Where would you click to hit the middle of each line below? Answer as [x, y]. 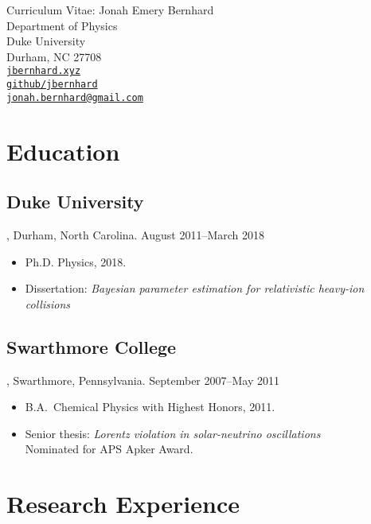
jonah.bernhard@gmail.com [75, 97]
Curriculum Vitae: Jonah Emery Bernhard [110, 10]
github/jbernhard [52, 85]
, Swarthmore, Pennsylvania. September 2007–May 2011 [143, 380]
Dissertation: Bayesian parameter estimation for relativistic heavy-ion [195, 288]
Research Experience [123, 504]
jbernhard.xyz [44, 71]
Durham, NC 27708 [54, 56]
